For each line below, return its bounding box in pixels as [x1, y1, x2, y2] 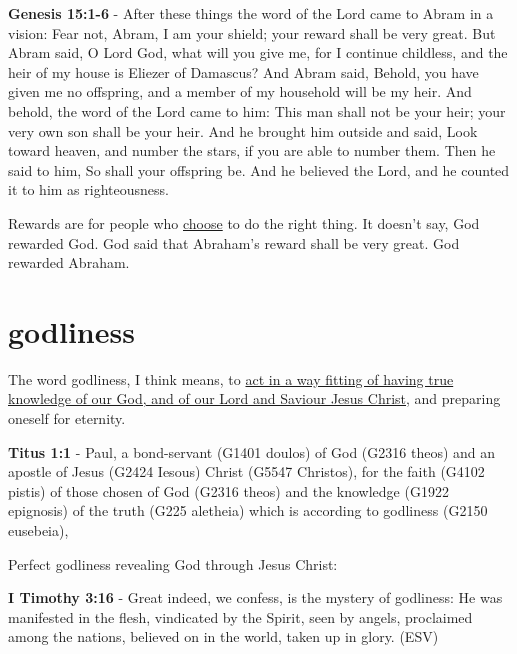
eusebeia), [8, 520, 69, 540]
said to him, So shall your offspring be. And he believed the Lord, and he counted [8, 159, 510, 180]
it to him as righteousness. [8, 179, 169, 200]
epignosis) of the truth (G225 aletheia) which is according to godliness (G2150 [8, 500, 488, 521]
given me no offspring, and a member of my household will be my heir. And [8, 81, 472, 102]
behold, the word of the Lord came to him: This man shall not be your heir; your [8, 100, 506, 121]
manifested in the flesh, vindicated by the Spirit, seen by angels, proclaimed [8, 606, 473, 627]
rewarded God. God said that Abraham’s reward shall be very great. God [8, 232, 460, 253]
